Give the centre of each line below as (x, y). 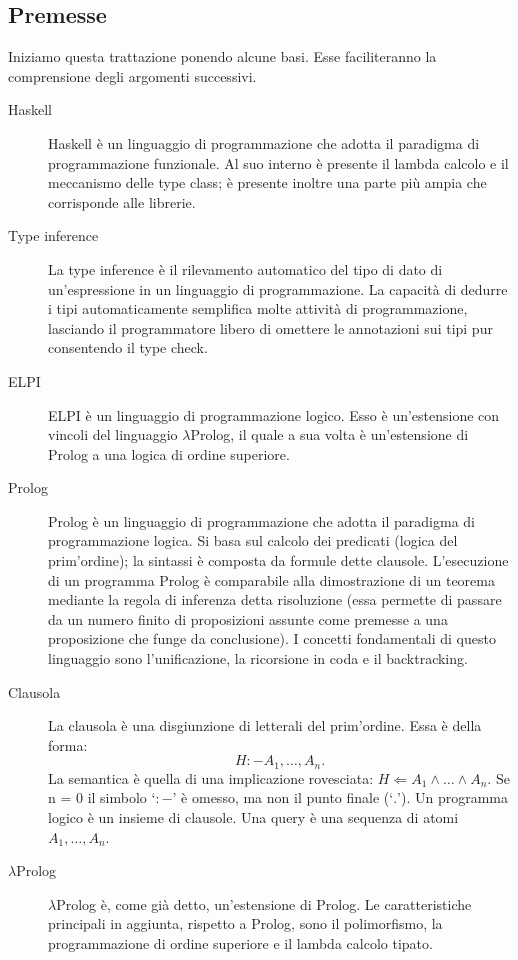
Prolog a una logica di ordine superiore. (169, 453)
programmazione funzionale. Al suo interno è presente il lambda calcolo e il (278, 162)
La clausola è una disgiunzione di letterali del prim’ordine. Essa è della (265, 725)
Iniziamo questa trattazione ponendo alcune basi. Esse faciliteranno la (222, 56)
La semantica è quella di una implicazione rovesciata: (211, 777)
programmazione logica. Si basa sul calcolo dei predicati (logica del (253, 540)
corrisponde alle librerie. (122, 201)
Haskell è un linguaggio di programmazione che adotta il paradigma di (264, 142)
